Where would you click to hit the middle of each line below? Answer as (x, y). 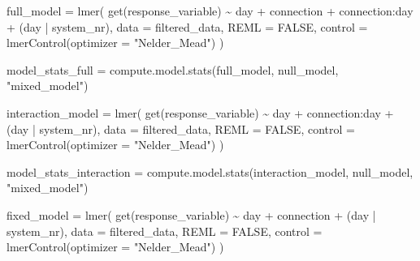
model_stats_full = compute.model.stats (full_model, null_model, (173, 69)
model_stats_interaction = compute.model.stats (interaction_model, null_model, (210, 171)
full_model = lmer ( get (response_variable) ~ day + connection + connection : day (210, 11)
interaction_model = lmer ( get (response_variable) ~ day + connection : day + (200, 112)
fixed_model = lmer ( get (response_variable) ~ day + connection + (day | (191, 214)
